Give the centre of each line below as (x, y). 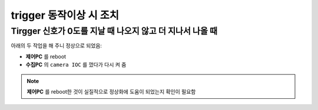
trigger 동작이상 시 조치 (65, 15)
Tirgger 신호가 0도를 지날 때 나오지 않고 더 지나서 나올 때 (114, 31)
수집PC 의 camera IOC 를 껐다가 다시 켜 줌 (76, 65)
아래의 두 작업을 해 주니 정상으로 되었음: (57, 46)
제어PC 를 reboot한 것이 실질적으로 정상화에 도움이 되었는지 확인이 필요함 (111, 91)
